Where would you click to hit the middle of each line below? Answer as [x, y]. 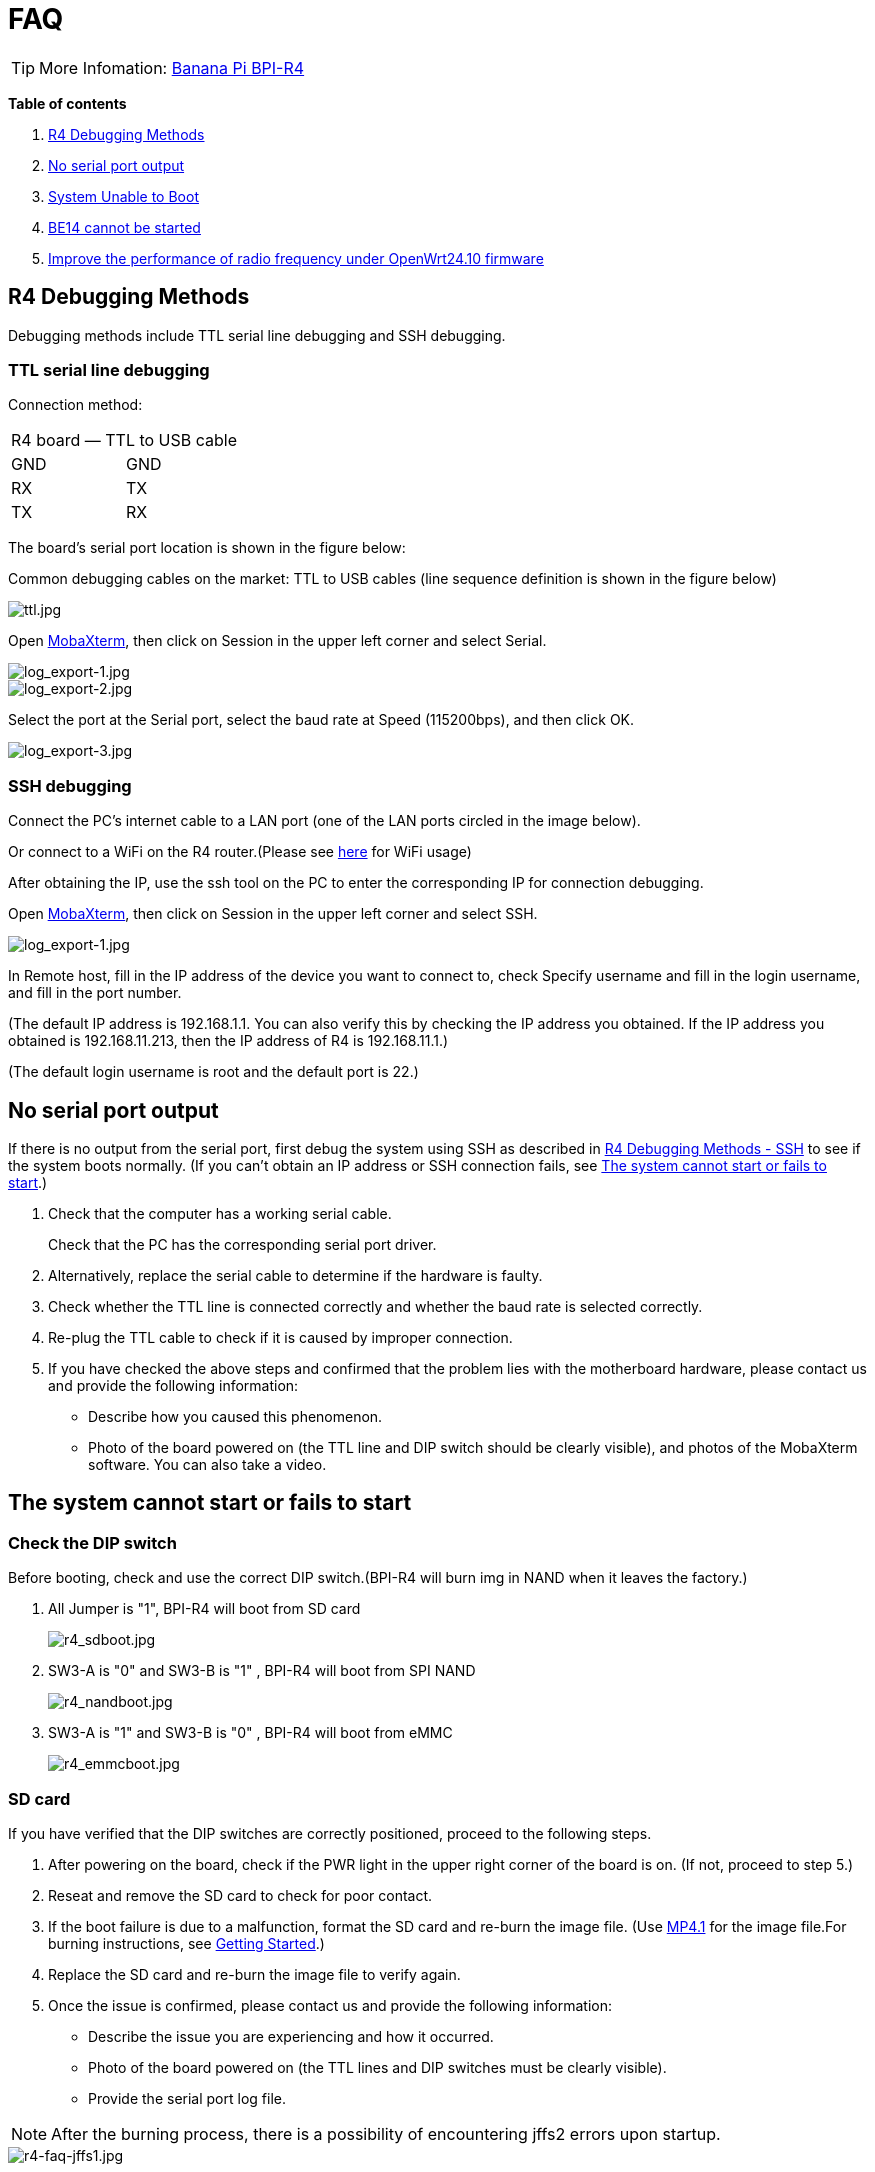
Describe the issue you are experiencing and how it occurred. [291, 2036]
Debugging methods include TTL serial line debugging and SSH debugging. [257, 335]
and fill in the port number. [95, 993]
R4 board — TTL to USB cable [124, 440]
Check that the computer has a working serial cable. [220, 1213]
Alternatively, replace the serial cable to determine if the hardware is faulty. [295, 1275]
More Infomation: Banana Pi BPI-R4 [172, 67]
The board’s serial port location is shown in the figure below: [207, 548]
